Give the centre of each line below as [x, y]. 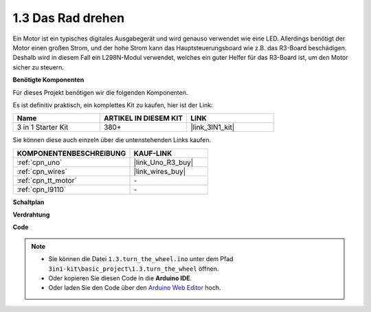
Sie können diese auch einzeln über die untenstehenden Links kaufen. [112, 140]
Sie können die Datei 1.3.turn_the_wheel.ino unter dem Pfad [141, 259]
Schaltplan [29, 202]
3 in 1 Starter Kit [43, 127]
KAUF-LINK [153, 153]
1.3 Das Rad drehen [69, 18]
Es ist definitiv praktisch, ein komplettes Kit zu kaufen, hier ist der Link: [113, 105]
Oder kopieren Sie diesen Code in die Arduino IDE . [120, 278]
